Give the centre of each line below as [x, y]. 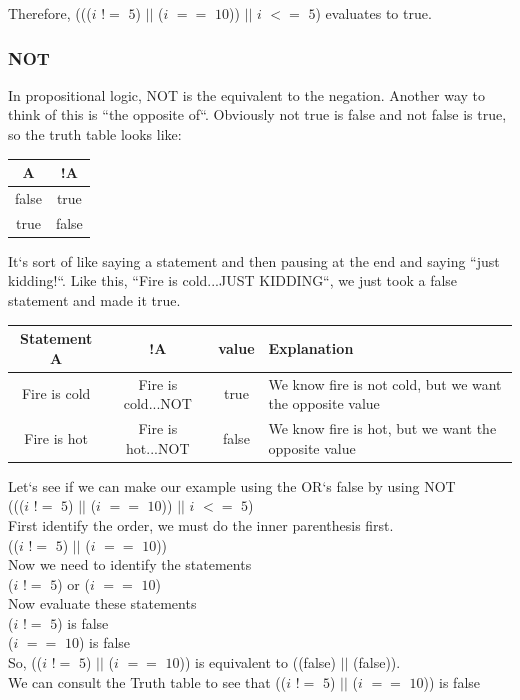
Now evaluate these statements [102, 603]
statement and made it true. [94, 300]
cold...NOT [157, 403]
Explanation [311, 347]
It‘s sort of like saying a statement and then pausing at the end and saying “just [254, 260]
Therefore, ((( [50, 13]
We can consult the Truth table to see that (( [147, 681]
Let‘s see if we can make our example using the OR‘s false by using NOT [232, 485]
